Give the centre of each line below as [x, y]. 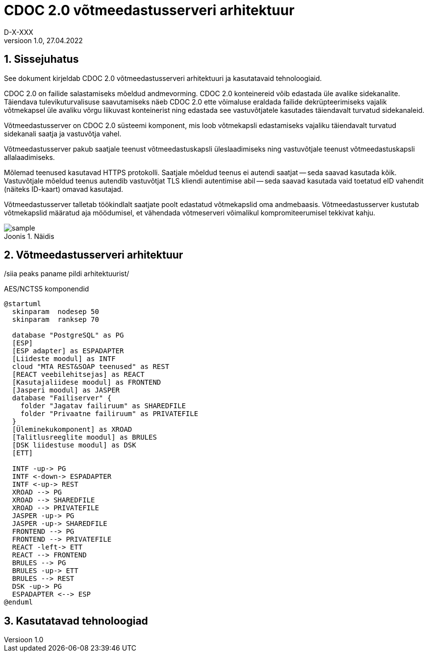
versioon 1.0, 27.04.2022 [43, 40]
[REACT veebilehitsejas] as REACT [78, 375]
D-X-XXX [19, 32]
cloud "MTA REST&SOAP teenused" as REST [91, 367]
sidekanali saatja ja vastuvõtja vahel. [63, 133]
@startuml [23, 304]
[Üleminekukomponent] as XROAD [72, 430]
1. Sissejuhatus [41, 59]
